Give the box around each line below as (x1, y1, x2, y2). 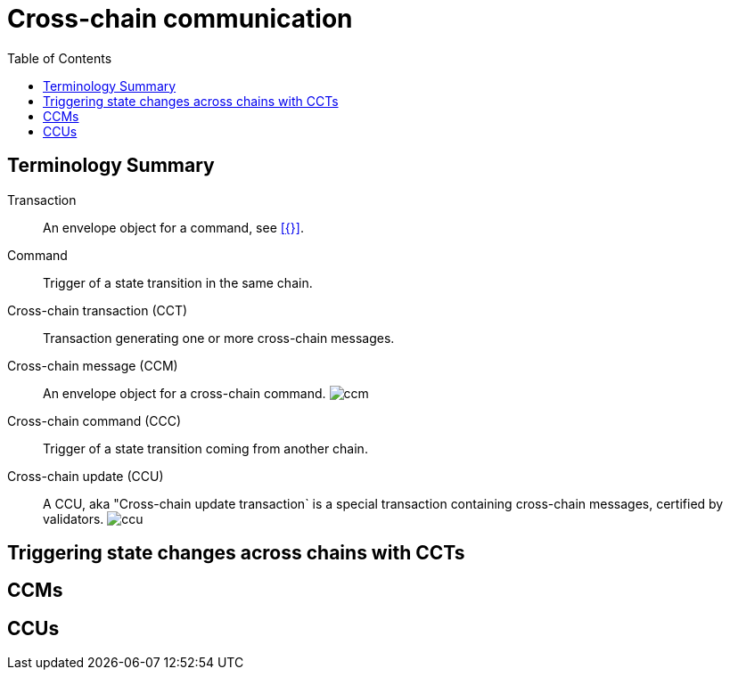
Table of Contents (7, 50, 112, 66)
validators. (43, 510, 104, 526)
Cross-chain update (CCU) (7, 468, 164, 484)
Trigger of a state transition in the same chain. (43, 274, 313, 290)
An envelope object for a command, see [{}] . (43, 219, 304, 235)
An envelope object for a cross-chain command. (43, 385, 326, 401)
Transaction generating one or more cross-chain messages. (43, 330, 395, 346)
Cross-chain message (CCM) (7, 357, 178, 373)
